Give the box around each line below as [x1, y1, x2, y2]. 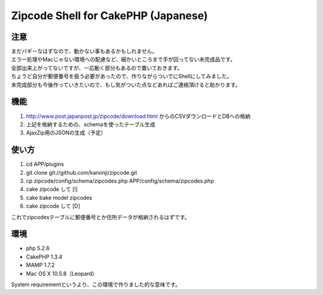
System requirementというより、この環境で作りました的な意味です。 [11, 281, 181, 288]
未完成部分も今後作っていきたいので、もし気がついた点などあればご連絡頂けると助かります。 [11, 81, 241, 88]
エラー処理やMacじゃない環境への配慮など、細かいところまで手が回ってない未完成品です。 [11, 56, 236, 63]
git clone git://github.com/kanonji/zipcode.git [26, 169, 138, 176]
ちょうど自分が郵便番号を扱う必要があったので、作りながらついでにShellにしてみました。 [11, 72, 233, 80]
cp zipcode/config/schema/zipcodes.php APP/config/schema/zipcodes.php [26, 177, 214, 184]
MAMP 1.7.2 [26, 261, 55, 269]
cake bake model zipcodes [26, 194, 93, 201]
